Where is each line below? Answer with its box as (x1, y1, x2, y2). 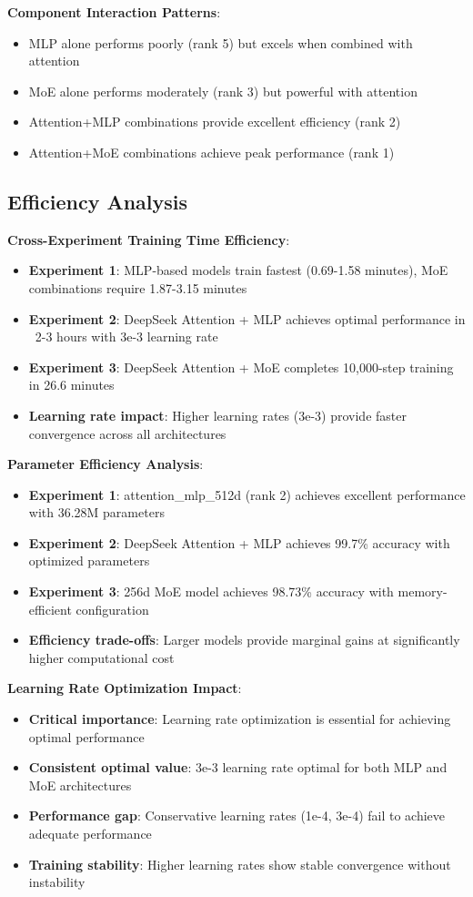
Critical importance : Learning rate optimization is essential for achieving (28, 709, 451, 729)
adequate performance (28, 824, 152, 843)
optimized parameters (28, 551, 150, 570)
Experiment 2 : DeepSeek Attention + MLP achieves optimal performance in (28, 309, 466, 328)
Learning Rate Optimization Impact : (7, 678, 242, 698)
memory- (398, 582, 448, 601)
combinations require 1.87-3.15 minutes (28, 278, 247, 297)
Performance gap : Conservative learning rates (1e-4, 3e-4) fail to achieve (28, 806, 446, 825)
